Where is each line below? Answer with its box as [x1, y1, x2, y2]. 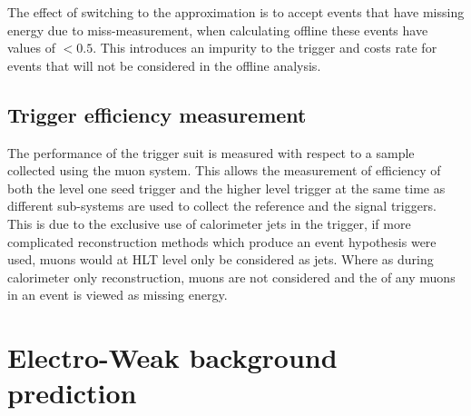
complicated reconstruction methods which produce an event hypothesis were [7, 232, 437, 251]
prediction [7, 374, 137, 411]
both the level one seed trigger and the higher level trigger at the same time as [7, 178, 446, 197]
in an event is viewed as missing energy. [7, 285, 228, 304]
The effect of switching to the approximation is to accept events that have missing [7, 3, 465, 21]
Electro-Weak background [7, 339, 338, 376]
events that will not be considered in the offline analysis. [7, 55, 321, 74]
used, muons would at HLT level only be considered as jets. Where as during [7, 250, 434, 269]
